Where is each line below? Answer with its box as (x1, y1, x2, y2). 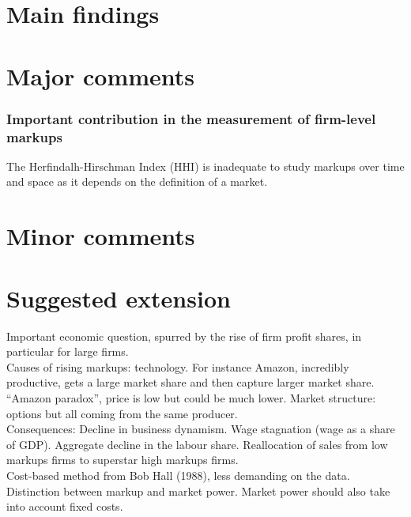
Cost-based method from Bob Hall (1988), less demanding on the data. (6, 466, 350, 483)
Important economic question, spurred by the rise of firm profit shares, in (6, 327, 362, 344)
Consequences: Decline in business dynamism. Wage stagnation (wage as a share (6, 421, 395, 437)
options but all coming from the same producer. (6, 405, 238, 421)
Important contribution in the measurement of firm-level (6, 108, 376, 128)
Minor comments (6, 220, 195, 252)
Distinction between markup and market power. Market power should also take (6, 482, 390, 499)
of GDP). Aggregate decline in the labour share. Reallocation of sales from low (6, 436, 388, 452)
